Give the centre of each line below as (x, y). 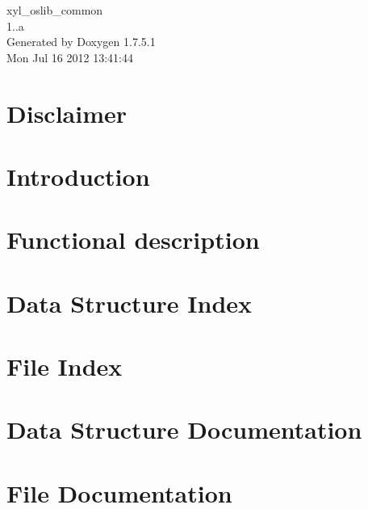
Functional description (133, 240)
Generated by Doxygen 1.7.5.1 (81, 42)
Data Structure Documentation (184, 429)
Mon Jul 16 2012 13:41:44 (70, 57)
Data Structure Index (130, 303)
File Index (65, 366)
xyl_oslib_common (55, 10)
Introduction (78, 176)
